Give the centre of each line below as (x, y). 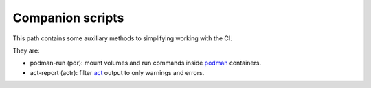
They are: (26, 50)
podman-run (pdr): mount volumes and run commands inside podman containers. (145, 63)
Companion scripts (68, 18)
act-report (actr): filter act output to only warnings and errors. (117, 72)
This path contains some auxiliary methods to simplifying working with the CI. (123, 38)
